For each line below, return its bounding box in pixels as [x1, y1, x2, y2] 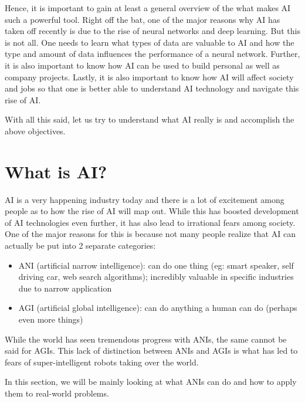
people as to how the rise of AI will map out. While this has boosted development [5, 205, 299, 217]
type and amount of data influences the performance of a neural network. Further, [5, 48, 300, 60]
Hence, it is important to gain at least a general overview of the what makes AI [5, 2, 291, 13]
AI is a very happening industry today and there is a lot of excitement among [5, 193, 284, 205]
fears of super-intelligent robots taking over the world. [5, 355, 199, 368]
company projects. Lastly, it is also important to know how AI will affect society [5, 70, 294, 83]
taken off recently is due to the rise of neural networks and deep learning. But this [5, 25, 300, 37]
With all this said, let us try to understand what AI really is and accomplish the [5, 113, 294, 126]
